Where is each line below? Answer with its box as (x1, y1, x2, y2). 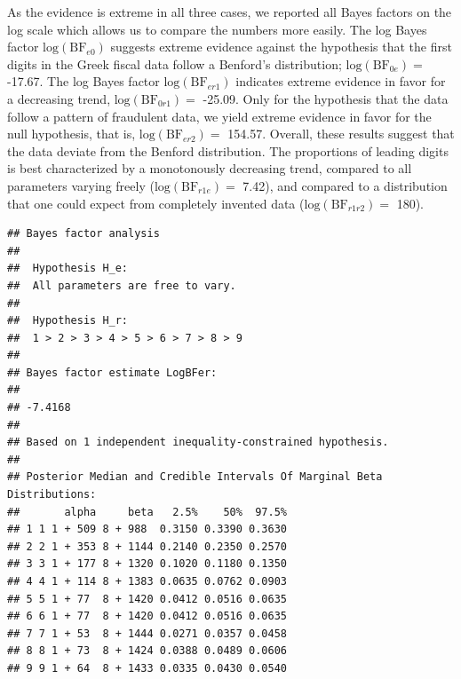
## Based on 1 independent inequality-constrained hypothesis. (7, 436, 389, 449)
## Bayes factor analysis (7, 227, 160, 241)
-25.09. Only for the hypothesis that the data (203, 89, 449, 107)
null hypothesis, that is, (7, 124, 136, 143)
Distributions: (7, 488, 97, 501)
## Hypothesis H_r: (7, 314, 129, 328)
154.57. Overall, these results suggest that (227, 124, 455, 143)
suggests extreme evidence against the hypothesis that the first (110, 37, 452, 56)
